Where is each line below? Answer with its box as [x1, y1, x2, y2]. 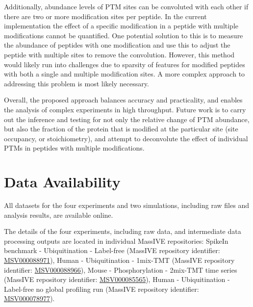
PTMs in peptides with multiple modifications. [4, 143, 145, 153]
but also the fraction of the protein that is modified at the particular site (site [4, 124, 238, 134]
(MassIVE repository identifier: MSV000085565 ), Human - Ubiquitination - [4, 274, 230, 284]
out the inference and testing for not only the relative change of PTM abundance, [4, 114, 250, 124]
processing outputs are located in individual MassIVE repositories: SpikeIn [4, 235, 228, 246]
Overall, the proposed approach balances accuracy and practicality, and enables [4, 95, 243, 105]
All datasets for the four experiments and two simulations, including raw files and [4, 200, 249, 210]
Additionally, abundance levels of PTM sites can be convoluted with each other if [4, 1, 249, 11]
